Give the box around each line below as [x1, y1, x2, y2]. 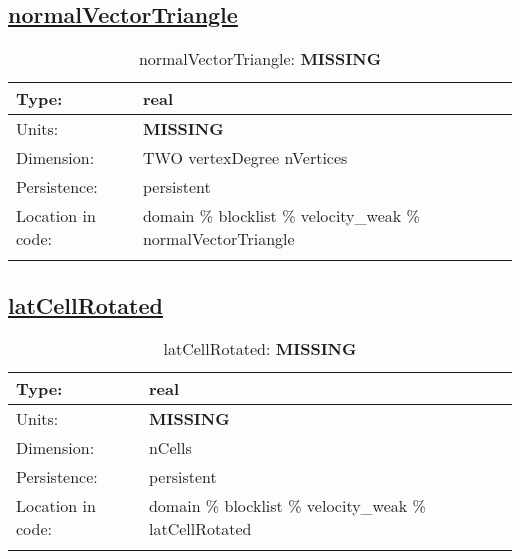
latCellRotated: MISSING [163, 337, 357, 361]
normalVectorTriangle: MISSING [138, 47, 382, 71]
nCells [148, 436, 192, 460]
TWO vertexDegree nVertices [142, 146, 348, 170]
